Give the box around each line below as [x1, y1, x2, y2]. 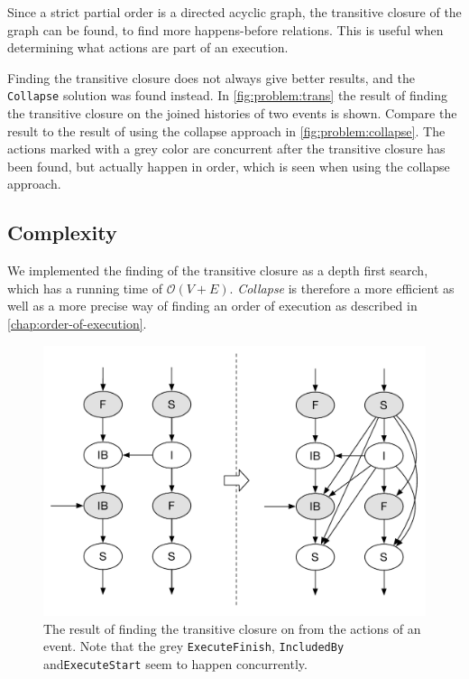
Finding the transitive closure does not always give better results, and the [7, 68, 415, 87]
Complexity [7, 219, 117, 246]
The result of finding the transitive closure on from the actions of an [43, 619, 421, 637]
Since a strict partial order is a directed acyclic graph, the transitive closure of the [7, 3, 462, 21]
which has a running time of [7, 278, 163, 297]
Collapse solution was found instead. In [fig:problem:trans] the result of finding [7, 86, 447, 105]
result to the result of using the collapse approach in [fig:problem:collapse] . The [7, 121, 446, 140]
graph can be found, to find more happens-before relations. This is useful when [7, 20, 444, 39]
